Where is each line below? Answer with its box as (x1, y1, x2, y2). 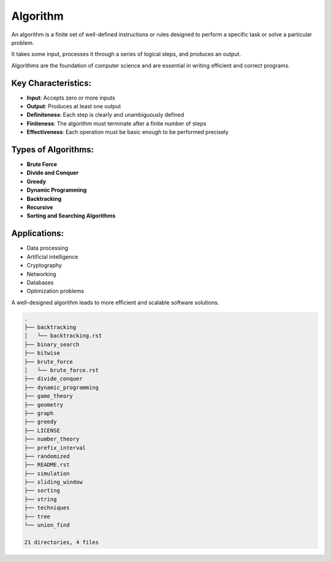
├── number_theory (24, 436, 80, 442)
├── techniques (24, 504, 70, 511)
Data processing (26, 245, 69, 252)
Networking (26, 270, 56, 278)
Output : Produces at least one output (26, 103, 121, 110)
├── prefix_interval (24, 444, 86, 451)
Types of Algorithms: (11, 144, 94, 155)
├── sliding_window (24, 479, 83, 485)
